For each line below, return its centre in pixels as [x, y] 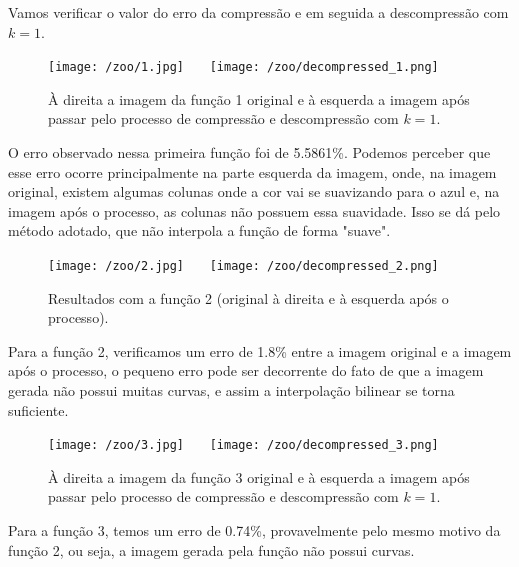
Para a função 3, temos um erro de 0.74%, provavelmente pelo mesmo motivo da [254, 530]
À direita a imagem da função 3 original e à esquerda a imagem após [259, 476]
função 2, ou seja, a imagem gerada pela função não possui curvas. [211, 549]
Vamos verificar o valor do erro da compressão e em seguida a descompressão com [258, 12]
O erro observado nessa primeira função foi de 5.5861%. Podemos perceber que [249, 152]
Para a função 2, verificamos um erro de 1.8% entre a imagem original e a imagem [260, 350]
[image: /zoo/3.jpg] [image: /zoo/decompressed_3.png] [243, 445]
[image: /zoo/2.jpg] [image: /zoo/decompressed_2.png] [243, 266]
